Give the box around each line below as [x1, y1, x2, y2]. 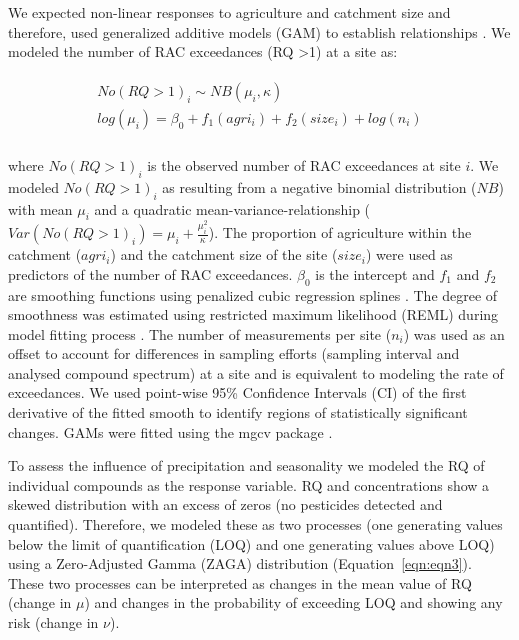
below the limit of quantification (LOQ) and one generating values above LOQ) [8, 533, 495, 554]
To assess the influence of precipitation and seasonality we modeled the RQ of [8, 455, 485, 476]
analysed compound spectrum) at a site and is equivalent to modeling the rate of [8, 362, 504, 383]
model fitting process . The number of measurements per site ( [8, 323, 392, 344]
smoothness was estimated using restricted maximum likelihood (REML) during [8, 304, 499, 325]
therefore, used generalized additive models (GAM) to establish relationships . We [8, 21, 511, 42]
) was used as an [403, 323, 505, 344]
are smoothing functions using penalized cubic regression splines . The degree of [8, 284, 498, 305]
